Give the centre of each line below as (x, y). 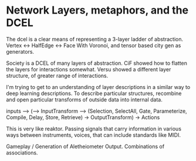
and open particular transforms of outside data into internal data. (84, 99)
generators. (20, 51)
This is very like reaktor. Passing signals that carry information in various (94, 129)
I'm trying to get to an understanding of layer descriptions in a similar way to (98, 87)
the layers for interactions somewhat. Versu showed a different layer (89, 69)
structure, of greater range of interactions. (57, 75)
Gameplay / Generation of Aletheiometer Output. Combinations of (85, 146)
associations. (22, 152)
